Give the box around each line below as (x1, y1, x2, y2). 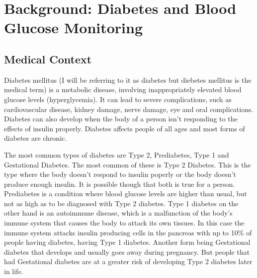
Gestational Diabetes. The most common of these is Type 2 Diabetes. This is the (4, 159, 251, 169)
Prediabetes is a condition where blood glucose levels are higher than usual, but (4, 188, 247, 199)
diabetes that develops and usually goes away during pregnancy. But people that (4, 246, 250, 257)
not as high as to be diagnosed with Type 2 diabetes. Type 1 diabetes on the (4, 198, 239, 208)
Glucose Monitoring (4, 17, 143, 38)
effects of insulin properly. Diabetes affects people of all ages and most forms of (4, 123, 245, 133)
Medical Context (4, 51, 92, 66)
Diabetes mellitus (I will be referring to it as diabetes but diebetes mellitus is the (4, 74, 252, 85)
